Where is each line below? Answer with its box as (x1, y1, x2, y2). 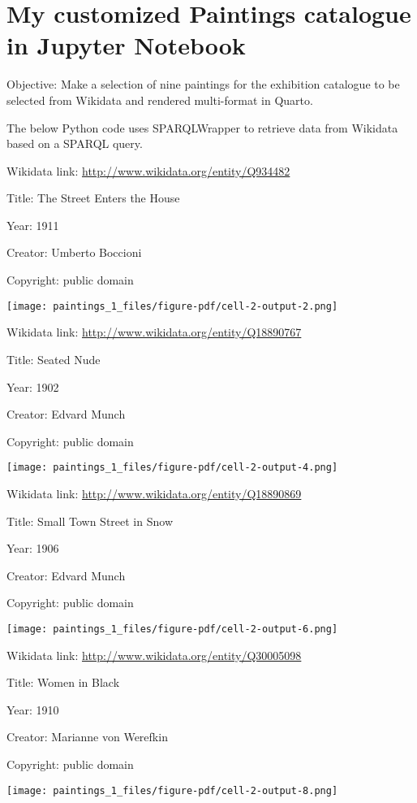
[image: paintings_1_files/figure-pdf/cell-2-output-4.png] (6, 462, 338, 474)
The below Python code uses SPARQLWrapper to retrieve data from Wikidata (6, 119, 398, 136)
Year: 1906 (6, 540, 59, 557)
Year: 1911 (6, 216, 59, 233)
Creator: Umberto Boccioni (6, 244, 142, 261)
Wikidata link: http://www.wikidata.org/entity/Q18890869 (6, 484, 302, 501)
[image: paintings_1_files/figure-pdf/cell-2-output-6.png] (6, 623, 338, 635)
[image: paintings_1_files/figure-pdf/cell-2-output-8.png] (6, 784, 338, 796)
